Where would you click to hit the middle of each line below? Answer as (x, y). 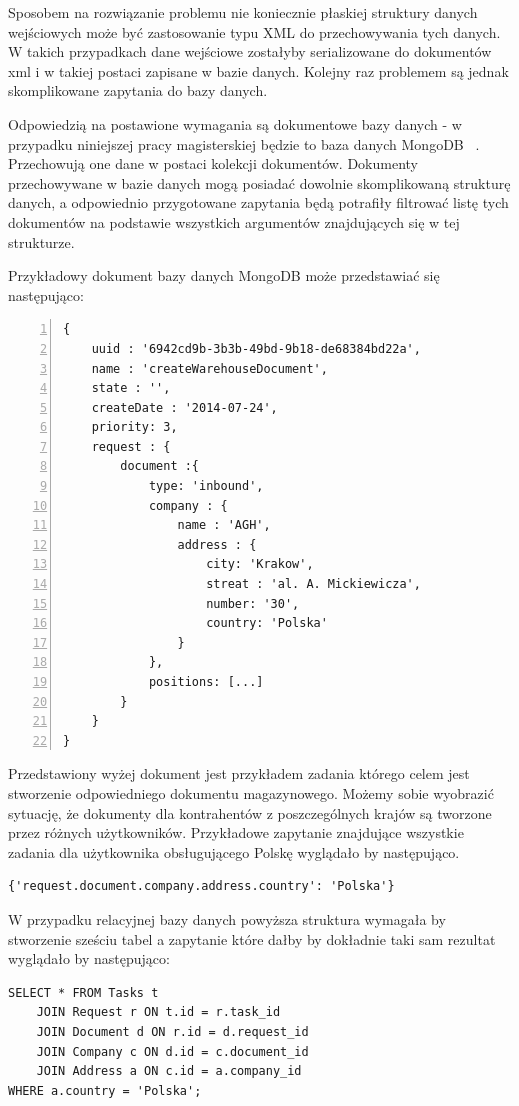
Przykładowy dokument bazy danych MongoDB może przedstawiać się (224, 275)
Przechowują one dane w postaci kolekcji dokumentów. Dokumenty (213, 163)
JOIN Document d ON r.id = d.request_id (172, 1031)
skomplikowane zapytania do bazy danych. (138, 90)
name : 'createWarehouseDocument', (209, 368)
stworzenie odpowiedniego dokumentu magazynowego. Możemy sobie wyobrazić (251, 792)
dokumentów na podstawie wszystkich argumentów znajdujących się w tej (234, 221)
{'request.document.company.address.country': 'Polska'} (201, 886)
